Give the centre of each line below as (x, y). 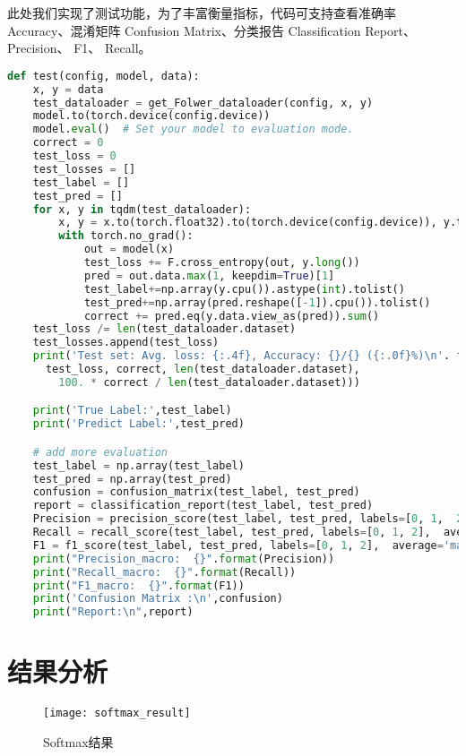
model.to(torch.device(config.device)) (151, 116)
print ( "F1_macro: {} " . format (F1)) (138, 585)
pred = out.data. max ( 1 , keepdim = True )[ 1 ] (209, 275)
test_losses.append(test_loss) (126, 343)
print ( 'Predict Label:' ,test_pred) (138, 424)
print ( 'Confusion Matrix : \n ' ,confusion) (158, 599)
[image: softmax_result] (117, 713)
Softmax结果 (78, 742)
